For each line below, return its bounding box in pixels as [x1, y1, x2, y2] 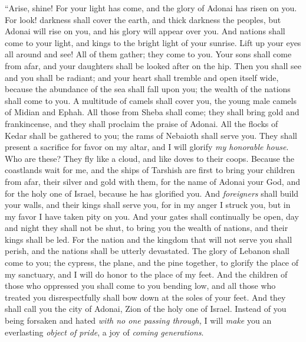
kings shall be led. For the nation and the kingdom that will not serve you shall [5, 233, 292, 245]
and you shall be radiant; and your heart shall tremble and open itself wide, [5, 71, 279, 83]
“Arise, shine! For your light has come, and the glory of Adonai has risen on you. [5, 2, 297, 14]
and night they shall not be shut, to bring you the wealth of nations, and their [5, 222, 288, 234]
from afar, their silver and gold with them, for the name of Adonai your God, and [5, 175, 300, 187]
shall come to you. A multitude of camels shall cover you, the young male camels [5, 94, 297, 106]
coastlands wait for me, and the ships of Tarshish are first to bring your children [5, 164, 295, 176]
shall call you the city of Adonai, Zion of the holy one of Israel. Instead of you [5, 302, 287, 315]
